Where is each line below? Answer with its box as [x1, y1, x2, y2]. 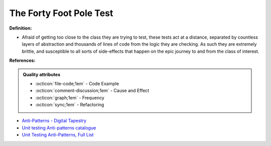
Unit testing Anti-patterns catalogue [22, 124, 96, 130]
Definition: [9, 25, 32, 31]
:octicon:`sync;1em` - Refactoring [35, 102, 104, 108]
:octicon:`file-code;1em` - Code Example [35, 80, 119, 86]
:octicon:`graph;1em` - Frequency [35, 94, 105, 100]
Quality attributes [23, 71, 60, 77]
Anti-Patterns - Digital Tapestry [22, 118, 87, 124]
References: [9, 58, 36, 64]
